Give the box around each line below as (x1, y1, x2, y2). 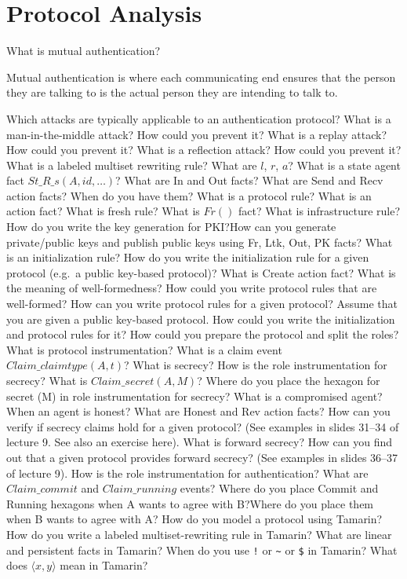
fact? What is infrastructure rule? (238, 203, 401, 219)
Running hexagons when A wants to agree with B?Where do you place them (6, 495, 374, 511)
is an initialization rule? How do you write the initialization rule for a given (6, 249, 369, 266)
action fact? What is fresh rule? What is (6, 203, 200, 219)
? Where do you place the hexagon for (197, 372, 380, 388)
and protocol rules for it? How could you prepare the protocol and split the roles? (6, 326, 399, 343)
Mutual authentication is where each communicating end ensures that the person (6, 68, 396, 85)
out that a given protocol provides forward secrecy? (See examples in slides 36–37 (6, 449, 398, 465)
